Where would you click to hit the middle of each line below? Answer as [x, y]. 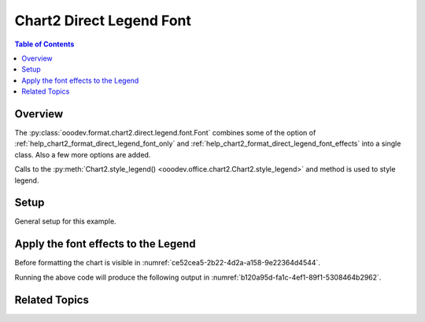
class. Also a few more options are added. [83, 154]
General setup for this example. [66, 221]
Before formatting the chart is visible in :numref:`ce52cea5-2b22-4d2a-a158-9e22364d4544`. [167, 263]
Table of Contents [44, 44]
